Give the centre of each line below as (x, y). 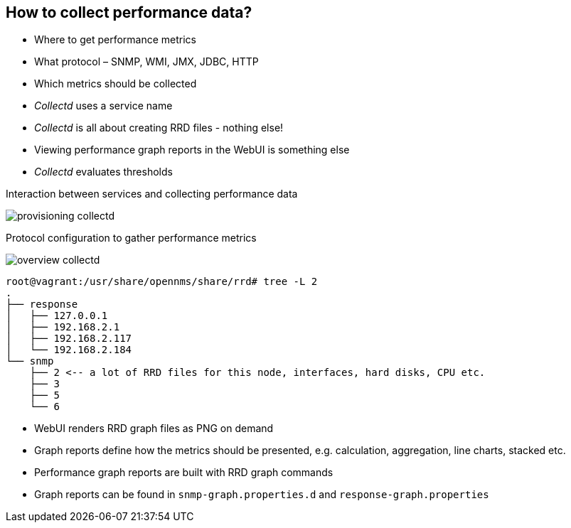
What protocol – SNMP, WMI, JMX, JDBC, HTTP (146, 62)
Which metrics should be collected (116, 84)
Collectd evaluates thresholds (103, 172)
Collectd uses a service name (103, 106)
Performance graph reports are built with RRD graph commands (184, 473)
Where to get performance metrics (115, 40)
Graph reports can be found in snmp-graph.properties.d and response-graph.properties (262, 495)
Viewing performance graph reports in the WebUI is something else (192, 150)
